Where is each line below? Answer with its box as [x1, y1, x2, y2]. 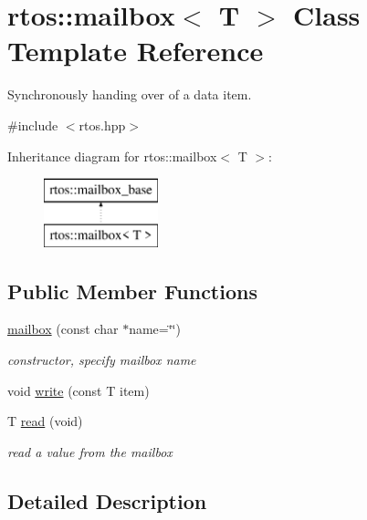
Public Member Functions [7, 276, 257, 305]
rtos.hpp [79, 115, 126, 134]
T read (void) [7, 411, 83, 431]
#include [7, 115, 58, 134]
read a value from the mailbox [7, 442, 173, 461]
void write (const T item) [7, 380, 150, 400]
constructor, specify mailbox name [7, 350, 196, 369]
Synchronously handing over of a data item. [7, 85, 252, 104]
